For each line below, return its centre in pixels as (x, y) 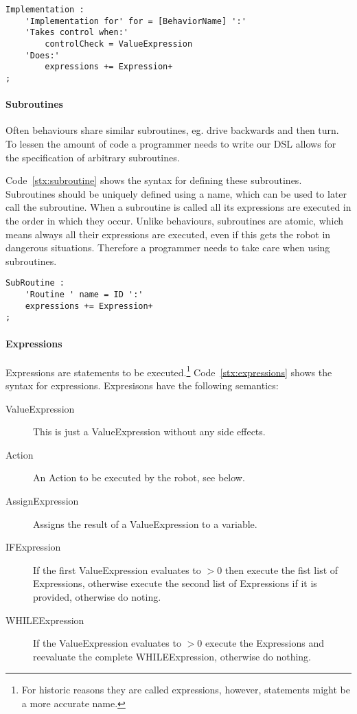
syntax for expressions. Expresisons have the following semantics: (142, 385)
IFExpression (33, 547)
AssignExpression (42, 500)
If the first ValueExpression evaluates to (117, 569)
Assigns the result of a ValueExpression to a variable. (145, 523)
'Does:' (42, 55)
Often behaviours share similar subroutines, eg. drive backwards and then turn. (172, 130)
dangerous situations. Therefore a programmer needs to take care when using (168, 247)
